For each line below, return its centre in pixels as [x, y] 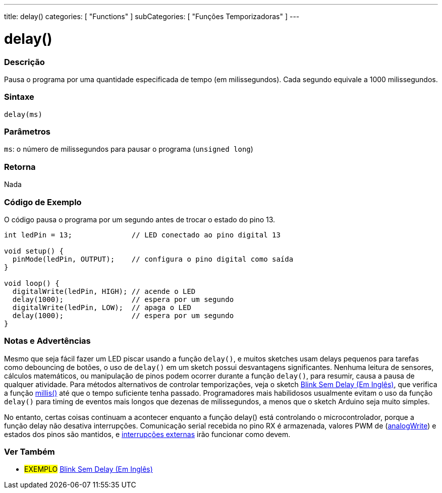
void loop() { [32, 283]
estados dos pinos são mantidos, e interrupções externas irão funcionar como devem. [147, 434]
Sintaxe [19, 97]
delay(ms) [23, 114]
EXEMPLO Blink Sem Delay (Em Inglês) [89, 469]
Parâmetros [27, 132]
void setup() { [34, 251]
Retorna [20, 167]
